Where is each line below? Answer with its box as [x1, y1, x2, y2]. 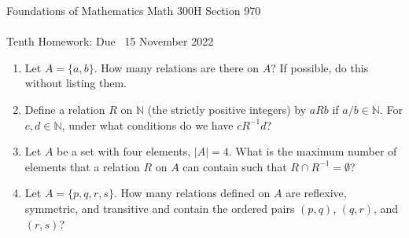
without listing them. [24, 75, 127, 91]
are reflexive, [286, 185, 347, 201]
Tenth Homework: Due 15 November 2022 [6, 33, 214, 49]
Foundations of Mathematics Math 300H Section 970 [6, 2, 261, 18]
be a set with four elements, [57, 143, 191, 159]
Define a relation [24, 101, 105, 117]
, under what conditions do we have [61, 116, 234, 133]
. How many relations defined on [113, 185, 271, 201]
